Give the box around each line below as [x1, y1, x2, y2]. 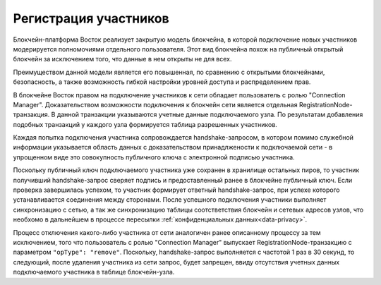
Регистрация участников [13, 11, 169, 26]
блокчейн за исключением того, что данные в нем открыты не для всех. [13, 55, 232, 63]
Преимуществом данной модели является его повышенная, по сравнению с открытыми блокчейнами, [13, 68, 325, 76]
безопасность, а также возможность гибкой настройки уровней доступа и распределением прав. [13, 78, 311, 86]
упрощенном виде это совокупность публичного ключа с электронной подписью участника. [13, 152, 296, 162]
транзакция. [13, 110, 50, 119]
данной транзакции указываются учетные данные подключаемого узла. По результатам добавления [56, 110, 363, 119]
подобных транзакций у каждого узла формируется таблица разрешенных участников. [13, 120, 278, 128]
